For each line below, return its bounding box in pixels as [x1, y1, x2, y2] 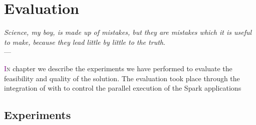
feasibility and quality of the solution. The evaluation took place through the [4, 73, 240, 83]
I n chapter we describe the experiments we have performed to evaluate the [4, 63, 232, 73]
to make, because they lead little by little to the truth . [4, 36, 165, 47]
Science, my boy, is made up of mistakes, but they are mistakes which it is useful [4, 27, 252, 37]
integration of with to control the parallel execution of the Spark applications [4, 83, 241, 93]
